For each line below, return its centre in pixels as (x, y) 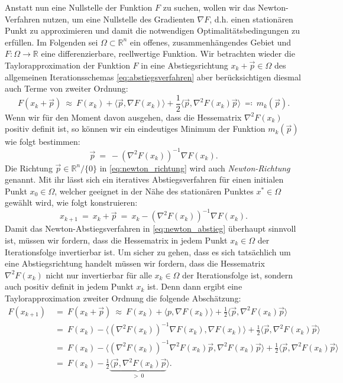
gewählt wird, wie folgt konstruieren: (71, 202)
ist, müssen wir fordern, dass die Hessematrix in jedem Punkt (116, 240)
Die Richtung (29, 168)
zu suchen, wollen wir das (209, 7)
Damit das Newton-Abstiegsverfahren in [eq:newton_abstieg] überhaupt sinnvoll (151, 228)
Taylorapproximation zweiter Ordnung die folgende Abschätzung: (123, 298)
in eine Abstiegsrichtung (185, 65)
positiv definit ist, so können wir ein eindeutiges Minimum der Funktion (135, 129)
